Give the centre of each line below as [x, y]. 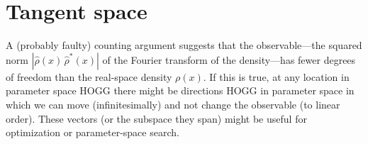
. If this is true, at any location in [276, 76]
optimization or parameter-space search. [93, 132]
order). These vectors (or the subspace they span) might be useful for [156, 118]
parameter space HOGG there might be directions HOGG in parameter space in [180, 90]
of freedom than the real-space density [89, 76]
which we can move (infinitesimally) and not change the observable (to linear [173, 104]
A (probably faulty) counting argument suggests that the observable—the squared [184, 45]
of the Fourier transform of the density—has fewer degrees [229, 59]
